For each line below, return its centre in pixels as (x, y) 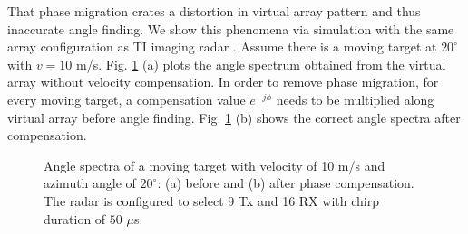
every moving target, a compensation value (127, 99)
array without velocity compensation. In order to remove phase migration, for (223, 82)
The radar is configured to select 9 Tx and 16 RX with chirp (211, 200)
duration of (75, 218)
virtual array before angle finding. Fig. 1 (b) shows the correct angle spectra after (234, 117)
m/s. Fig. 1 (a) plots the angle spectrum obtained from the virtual (261, 64)
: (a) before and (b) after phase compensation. (286, 183)
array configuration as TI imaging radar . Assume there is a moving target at (222, 47)
